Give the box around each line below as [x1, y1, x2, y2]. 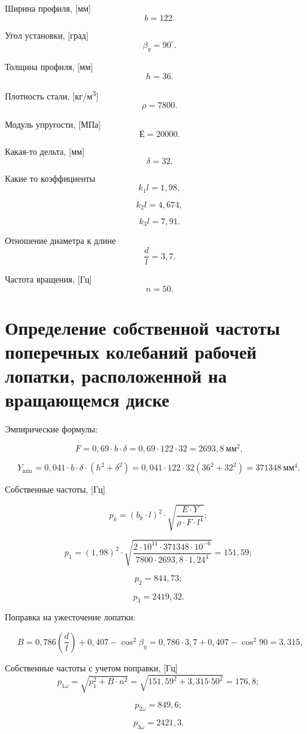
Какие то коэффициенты [5, 171, 96, 184]
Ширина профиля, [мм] [5, 2, 91, 14]
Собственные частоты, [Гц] [5, 483, 106, 496]
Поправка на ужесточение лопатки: [5, 611, 136, 623]
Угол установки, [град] [5, 28, 89, 41]
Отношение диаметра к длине [5, 234, 116, 247]
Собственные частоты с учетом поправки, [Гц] [5, 661, 178, 674]
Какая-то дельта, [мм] [5, 144, 85, 157]
